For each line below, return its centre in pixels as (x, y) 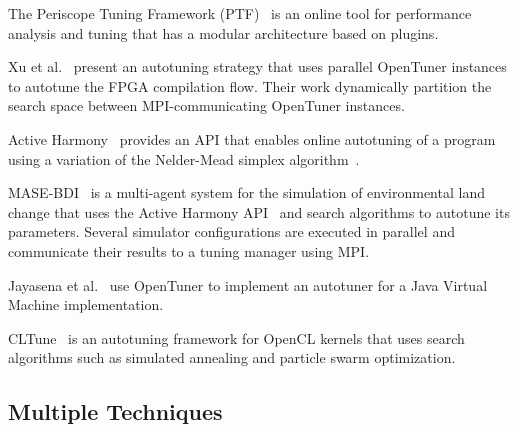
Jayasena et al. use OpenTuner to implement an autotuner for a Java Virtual (248, 284)
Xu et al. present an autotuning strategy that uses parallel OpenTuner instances (257, 66)
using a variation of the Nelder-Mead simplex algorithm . (184, 158)
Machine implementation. (86, 304)
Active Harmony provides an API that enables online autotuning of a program (252, 138)
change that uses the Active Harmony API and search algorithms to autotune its (259, 211)
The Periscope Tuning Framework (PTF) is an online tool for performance (240, 13)
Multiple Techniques (115, 411)
